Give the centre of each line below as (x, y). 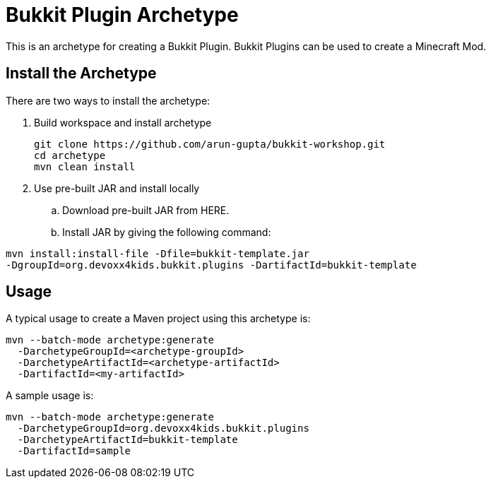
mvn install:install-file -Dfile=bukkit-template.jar (158, 253)
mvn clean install (85, 166)
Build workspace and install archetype (123, 122)
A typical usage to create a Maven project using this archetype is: (158, 319)
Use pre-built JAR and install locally (117, 188)
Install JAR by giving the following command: (167, 232)
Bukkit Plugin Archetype (122, 15)
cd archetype (70, 155)
